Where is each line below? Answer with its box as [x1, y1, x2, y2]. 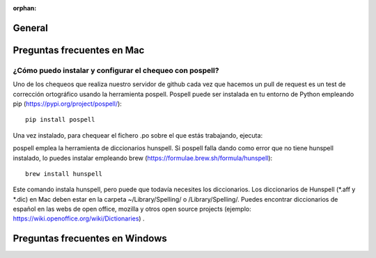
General [13, 22, 49, 34]
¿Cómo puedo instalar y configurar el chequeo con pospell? [13, 65, 219, 75]
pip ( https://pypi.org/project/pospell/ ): [13, 99, 122, 108]
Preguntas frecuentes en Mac [13, 44, 145, 56]
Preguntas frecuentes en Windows [13, 233, 167, 245]
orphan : [13, 4, 37, 12]
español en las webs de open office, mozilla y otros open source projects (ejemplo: [13, 205, 251, 213]
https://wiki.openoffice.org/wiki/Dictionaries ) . [13, 214, 146, 223]
